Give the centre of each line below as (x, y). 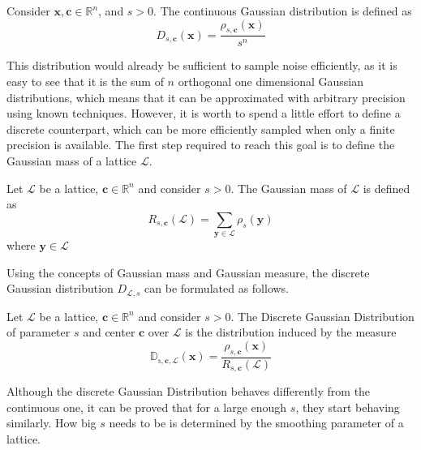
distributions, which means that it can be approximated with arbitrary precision (206, 97)
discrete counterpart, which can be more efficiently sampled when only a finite (201, 129)
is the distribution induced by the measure (291, 332)
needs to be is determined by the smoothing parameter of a (256, 423)
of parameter (39, 332)
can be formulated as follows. (217, 288)
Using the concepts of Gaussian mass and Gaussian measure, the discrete (188, 272)
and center (109, 332)
